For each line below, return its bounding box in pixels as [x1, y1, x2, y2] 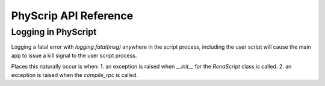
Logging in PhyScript [11, 26, 97, 37]
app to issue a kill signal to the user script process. [11, 52, 137, 59]
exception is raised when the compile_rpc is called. [11, 71, 138, 78]
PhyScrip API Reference [11, 9, 134, 22]
